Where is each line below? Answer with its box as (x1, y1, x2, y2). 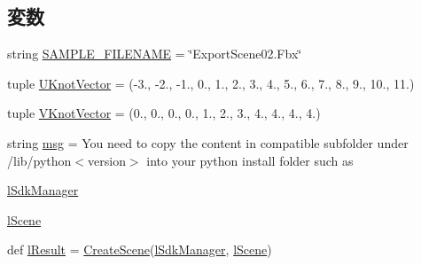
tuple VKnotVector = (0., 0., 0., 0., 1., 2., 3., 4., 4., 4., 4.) (7, 104, 321, 122)
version (88, 151, 126, 169)
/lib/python (7, 151, 72, 169)
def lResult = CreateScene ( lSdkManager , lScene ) (7, 240, 272, 259)
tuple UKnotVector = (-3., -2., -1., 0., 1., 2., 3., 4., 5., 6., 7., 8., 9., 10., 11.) (7, 74, 415, 92)
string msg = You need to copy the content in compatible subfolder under (7, 133, 409, 152)
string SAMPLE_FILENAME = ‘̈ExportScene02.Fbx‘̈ (7, 44, 302, 63)
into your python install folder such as (146, 151, 354, 169)
